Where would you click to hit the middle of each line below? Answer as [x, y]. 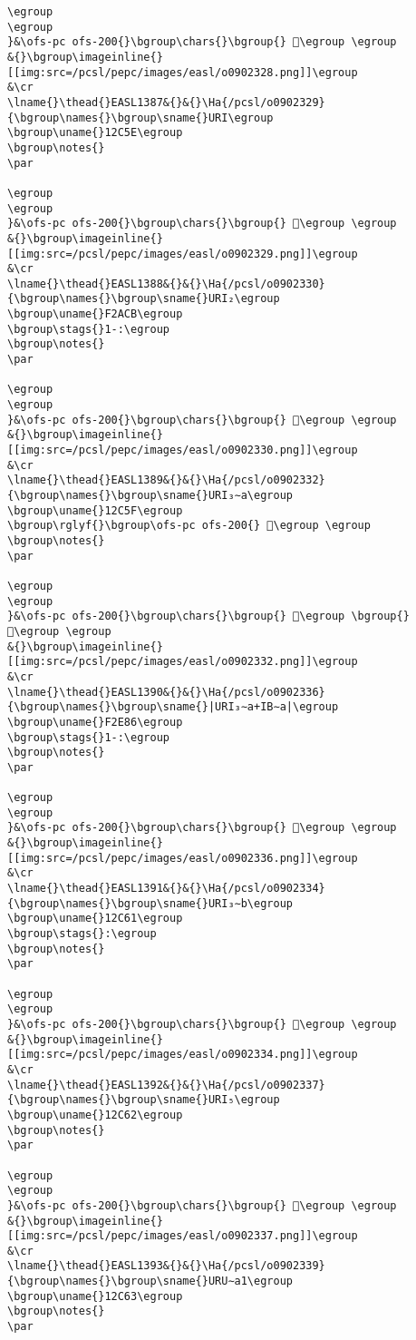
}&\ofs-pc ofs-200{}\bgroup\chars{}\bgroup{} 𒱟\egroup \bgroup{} [208, 616]
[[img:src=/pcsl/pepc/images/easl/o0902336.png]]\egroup [183, 858]
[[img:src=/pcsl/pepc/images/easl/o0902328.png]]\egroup [183, 72]
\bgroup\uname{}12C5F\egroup [95, 510]
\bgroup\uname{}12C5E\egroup [95, 133]
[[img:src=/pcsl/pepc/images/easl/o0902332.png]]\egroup [183, 662]
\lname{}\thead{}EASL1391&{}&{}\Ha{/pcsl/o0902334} [166, 889]
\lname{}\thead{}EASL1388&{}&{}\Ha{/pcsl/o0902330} [166, 284]
